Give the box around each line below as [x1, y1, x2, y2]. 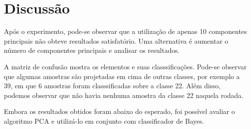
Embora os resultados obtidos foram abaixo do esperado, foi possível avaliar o [4, 106, 235, 116]
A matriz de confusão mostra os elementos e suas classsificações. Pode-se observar [4, 61, 247, 71]
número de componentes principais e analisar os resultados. [4, 45, 180, 55]
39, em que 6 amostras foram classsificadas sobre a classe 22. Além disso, [4, 81, 221, 91]
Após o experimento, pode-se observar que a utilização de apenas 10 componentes [4, 26, 247, 36]
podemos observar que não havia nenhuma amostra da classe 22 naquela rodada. [4, 90, 244, 100]
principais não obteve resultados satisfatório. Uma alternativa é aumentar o [4, 35, 228, 46]
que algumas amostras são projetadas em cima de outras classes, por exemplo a [4, 71, 240, 81]
